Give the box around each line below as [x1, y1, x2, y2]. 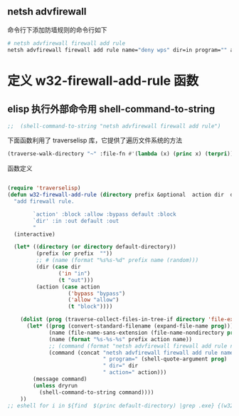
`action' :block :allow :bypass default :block [33, 210, 176, 218]
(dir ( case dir [36, 264, 81, 271]
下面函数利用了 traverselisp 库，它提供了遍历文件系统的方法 [7, 136, 183, 145]
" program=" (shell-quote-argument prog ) [102, 355, 228, 363]
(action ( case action [36, 283, 100, 291]
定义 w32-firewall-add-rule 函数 [7, 73, 199, 88]
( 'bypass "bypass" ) [68, 290, 126, 297]
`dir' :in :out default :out [33, 217, 119, 224]
